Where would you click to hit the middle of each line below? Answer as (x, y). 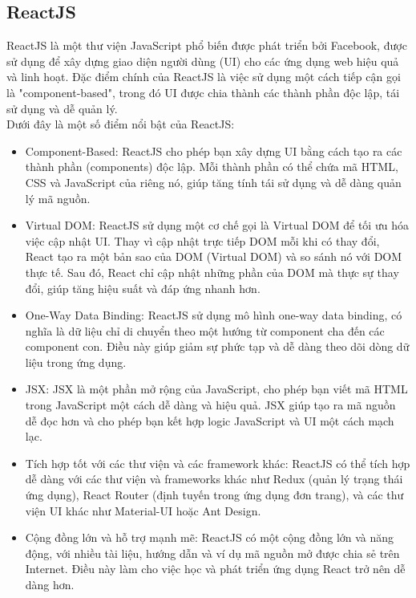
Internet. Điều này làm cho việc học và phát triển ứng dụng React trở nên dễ (215, 569)
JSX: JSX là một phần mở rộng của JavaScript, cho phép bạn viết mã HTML (216, 389)
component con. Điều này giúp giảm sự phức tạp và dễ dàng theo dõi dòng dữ (217, 346)
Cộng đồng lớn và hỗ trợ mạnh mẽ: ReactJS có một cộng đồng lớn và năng (210, 537)
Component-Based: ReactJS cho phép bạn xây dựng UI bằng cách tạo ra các (214, 151)
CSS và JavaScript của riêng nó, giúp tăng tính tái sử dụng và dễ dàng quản (213, 182)
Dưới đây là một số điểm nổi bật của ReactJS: (121, 124)
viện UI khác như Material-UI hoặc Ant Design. (143, 510)
